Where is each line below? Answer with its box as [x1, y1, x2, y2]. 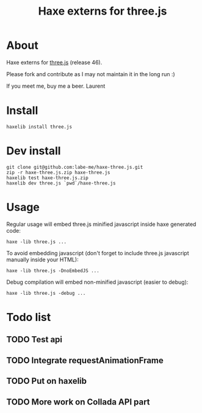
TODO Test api [6, 334, 63, 345]
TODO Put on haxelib [6, 376, 87, 386]
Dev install [6, 144, 61, 158]
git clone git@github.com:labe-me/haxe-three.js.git [6, 164, 143, 170]
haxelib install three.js [6, 124, 72, 130]
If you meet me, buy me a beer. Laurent [6, 82, 106, 90]
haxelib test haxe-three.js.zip [6, 175, 88, 181]
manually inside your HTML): [6, 256, 79, 263]
